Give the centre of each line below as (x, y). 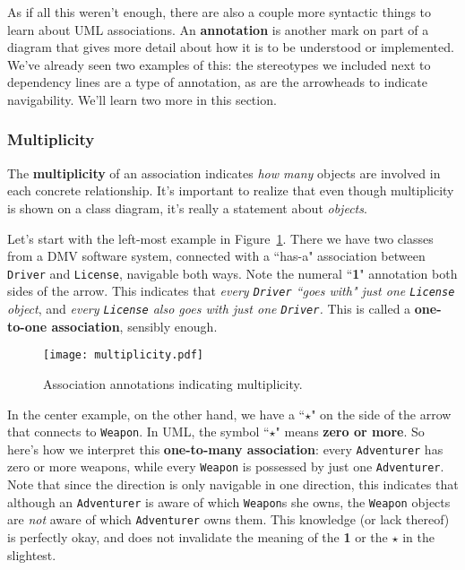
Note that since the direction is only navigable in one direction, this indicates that (233, 484)
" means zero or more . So (350, 432)
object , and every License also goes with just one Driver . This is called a (209, 309)
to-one (27, 326)
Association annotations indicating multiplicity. (173, 383)
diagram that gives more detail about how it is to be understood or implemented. (231, 47)
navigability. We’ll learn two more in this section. (142, 99)
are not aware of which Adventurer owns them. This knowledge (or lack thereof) (228, 519)
